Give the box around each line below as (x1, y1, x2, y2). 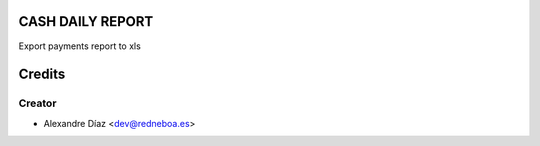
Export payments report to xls (18, 40, 142, 52)
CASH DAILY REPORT (18, 13, 154, 30)
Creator (18, 96, 57, 110)
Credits (18, 66, 66, 83)
